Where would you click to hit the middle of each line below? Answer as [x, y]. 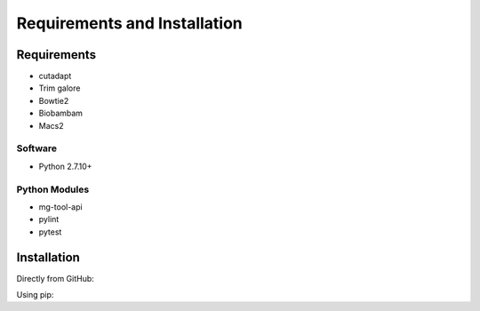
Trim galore [60, 88]
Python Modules [53, 189]
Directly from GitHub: [56, 278]
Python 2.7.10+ [65, 166]
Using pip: [35, 294]
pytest [50, 232]
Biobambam [61, 113]
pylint [49, 219]
